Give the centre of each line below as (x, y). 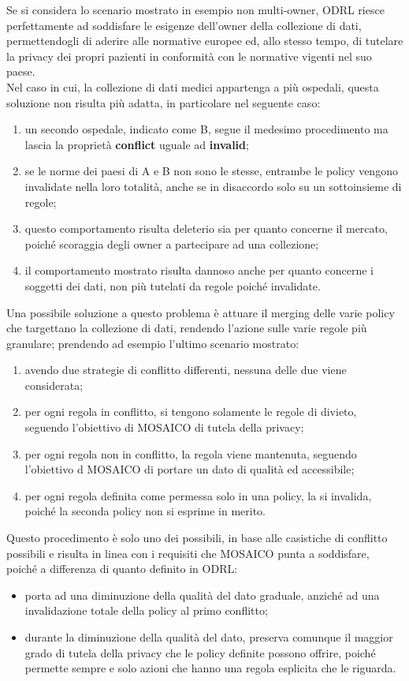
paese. (21, 71)
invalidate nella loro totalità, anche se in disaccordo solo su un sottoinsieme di (213, 186)
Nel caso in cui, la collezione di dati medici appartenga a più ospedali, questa (193, 86)
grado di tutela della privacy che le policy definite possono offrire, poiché (200, 652)
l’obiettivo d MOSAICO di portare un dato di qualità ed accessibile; (190, 469)
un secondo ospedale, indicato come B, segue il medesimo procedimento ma (206, 129)
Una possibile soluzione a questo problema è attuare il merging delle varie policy (201, 312)
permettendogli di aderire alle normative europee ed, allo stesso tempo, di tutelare (205, 41)
